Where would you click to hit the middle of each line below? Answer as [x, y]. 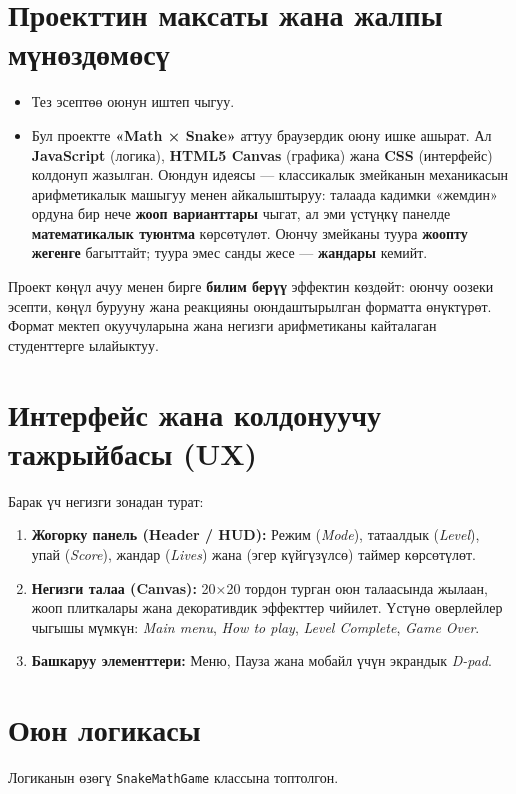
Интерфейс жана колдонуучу [195, 413]
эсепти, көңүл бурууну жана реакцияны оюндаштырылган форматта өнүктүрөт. [250, 305]
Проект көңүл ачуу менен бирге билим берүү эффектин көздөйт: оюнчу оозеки [251, 286]
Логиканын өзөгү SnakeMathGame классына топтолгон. [173, 777]
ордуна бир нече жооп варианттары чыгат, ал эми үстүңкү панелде [241, 213]
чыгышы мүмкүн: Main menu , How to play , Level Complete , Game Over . [255, 626]
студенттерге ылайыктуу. [83, 344]
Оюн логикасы [104, 729]
